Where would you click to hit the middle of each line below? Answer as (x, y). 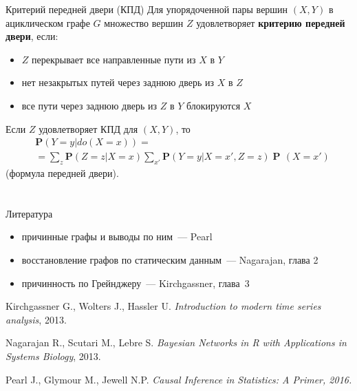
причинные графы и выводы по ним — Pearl (117, 236)
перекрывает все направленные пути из (114, 59)
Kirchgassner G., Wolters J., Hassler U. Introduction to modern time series (163, 306)
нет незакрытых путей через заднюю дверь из (118, 82)
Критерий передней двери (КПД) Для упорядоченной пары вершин (147, 9)
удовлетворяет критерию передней (271, 22)
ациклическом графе (48, 22)
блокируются (214, 105)
